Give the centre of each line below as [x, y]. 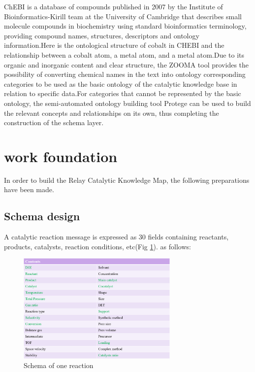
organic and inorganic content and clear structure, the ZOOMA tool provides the [127, 64]
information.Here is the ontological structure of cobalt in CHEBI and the [114, 45]
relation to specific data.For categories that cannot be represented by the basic [123, 93]
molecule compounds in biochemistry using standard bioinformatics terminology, [125, 26]
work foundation [61, 156]
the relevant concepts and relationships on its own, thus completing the [112, 113]
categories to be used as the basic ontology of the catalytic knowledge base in [121, 84]
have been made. [29, 189]
